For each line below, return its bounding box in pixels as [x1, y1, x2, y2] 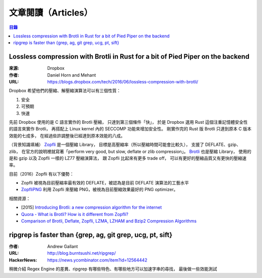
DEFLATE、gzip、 [205, 142, 241, 147]
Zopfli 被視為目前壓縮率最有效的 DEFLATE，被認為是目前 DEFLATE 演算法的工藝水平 [21, 180, 189, 186]
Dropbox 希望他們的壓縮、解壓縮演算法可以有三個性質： [9, 88, 121, 94]
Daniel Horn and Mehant [47, 72, 97, 78]
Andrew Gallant [47, 243, 78, 249]
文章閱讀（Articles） [9, 7, 93, 18]
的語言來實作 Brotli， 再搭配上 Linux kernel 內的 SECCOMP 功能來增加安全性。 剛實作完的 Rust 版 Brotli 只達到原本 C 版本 [9, 126, 252, 132]
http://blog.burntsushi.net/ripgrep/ [47, 250, 116, 256]
